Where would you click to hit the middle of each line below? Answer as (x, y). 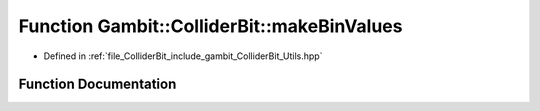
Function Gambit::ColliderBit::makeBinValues (210, 26)
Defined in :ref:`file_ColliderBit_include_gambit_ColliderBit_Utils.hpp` (183, 56)
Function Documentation (97, 84)
